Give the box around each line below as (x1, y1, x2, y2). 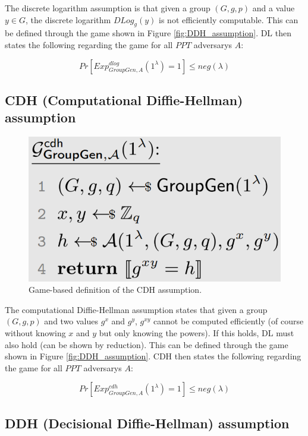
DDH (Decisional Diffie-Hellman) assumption (5, 413, 290, 432)
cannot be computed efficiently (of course (153, 315, 304, 327)
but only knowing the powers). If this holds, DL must (99, 327, 294, 339)
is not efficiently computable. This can (159, 13, 298, 26)
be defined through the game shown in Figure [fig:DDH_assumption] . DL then (5, 27, 292, 39)
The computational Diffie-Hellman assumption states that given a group (5, 303, 268, 315)
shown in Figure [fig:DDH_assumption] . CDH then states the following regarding (5, 350, 301, 362)
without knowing (5, 327, 66, 339)
